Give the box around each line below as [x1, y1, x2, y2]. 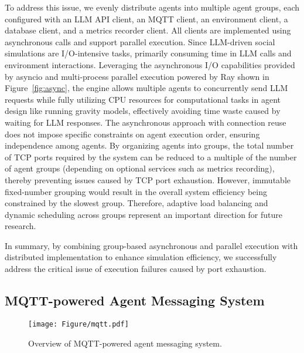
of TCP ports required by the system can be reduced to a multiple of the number [5, 150, 297, 163]
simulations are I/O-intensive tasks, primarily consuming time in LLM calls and [5, 47, 292, 59]
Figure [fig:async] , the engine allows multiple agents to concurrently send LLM [5, 82, 288, 94]
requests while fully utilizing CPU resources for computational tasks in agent [5, 93, 281, 105]
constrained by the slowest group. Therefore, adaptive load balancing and [5, 197, 268, 209]
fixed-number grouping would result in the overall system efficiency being [5, 185, 267, 197]
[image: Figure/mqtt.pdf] [28, 320, 129, 328]
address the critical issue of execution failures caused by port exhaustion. [5, 263, 267, 275]
